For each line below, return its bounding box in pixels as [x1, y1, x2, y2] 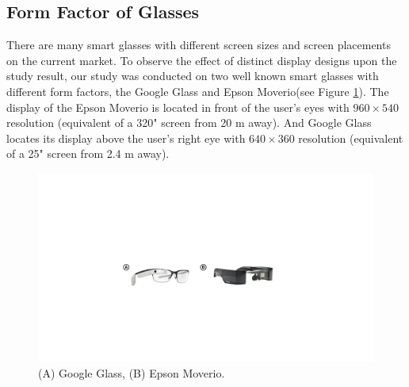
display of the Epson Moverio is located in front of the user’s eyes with [6, 98, 350, 115]
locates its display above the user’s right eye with [6, 129, 246, 146]
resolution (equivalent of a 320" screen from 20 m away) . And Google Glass [6, 114, 372, 131]
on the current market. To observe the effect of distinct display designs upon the [6, 52, 397, 68]
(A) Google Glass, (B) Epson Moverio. [38, 365, 225, 381]
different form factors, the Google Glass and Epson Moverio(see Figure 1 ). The [6, 82, 389, 99]
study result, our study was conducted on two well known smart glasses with [6, 67, 379, 84]
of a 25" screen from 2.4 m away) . [6, 145, 170, 162]
